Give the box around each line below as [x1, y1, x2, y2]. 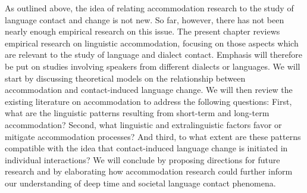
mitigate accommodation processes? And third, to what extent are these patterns [5, 130, 301, 142]
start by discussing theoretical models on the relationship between [5, 71, 246, 84]
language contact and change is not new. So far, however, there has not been [5, 13, 284, 26]
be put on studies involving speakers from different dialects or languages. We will [5, 60, 300, 72]
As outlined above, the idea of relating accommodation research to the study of [5, 2, 294, 14]
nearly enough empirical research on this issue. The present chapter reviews [5, 25, 280, 38]
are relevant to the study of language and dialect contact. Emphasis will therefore [5, 48, 302, 61]
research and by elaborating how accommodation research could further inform [5, 165, 293, 178]
